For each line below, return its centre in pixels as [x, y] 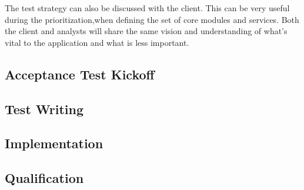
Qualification [44, 178]
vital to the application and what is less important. [97, 42]
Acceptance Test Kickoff [80, 74]
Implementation [54, 143]
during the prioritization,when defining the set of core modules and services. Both [152, 19]
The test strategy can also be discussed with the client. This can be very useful [147, 8]
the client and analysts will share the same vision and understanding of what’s [146, 31]
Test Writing [44, 109]
